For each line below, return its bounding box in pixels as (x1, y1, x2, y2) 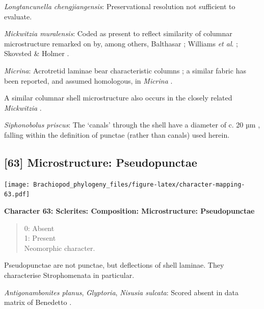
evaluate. (4, 11, 32, 21)
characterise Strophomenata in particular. (4, 270, 135, 280)
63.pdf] (4, 191, 30, 198)
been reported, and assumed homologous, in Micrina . (4, 75, 173, 86)
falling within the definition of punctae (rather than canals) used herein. (4, 129, 230, 140)
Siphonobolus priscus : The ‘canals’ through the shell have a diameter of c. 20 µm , (4, 119, 260, 130)
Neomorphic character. (24, 242, 95, 253)
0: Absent (24, 222, 55, 233)
